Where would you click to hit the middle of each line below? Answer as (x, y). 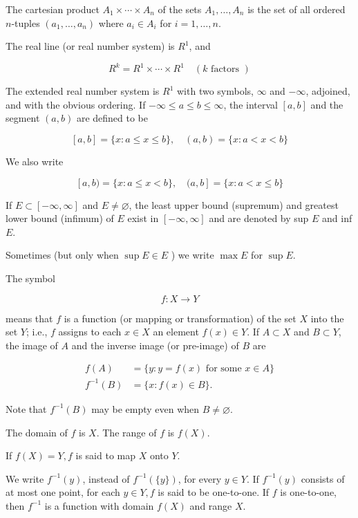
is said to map (105, 455)
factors (225, 70)
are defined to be (112, 118)
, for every (200, 478)
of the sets (180, 9)
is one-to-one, (309, 492)
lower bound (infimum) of (60, 218)
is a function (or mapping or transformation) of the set (180, 318)
